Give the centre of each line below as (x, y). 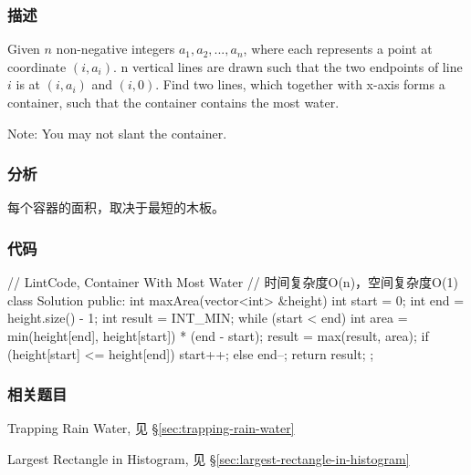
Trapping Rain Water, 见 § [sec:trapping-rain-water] (151, 428)
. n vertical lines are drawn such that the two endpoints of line (288, 66)
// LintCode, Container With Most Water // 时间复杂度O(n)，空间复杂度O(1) (233, 282)
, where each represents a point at (338, 49)
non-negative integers (115, 49)
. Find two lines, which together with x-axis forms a (300, 84)
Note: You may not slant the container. (117, 133)
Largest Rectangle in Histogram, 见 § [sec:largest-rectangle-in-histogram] (209, 459)
